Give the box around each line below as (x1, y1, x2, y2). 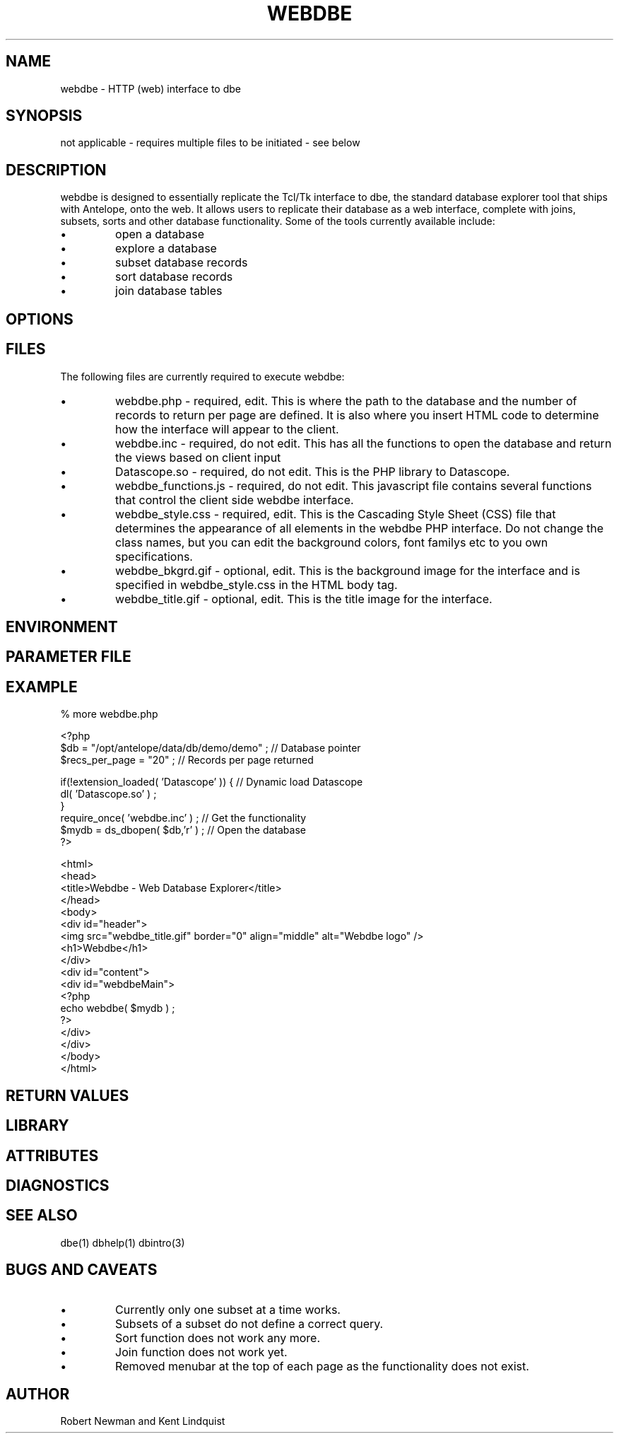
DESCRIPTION (6, 161, 107, 179)
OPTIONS (6, 310, 73, 328)
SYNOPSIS (6, 107, 83, 125)
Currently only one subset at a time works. (115, 1302, 341, 1317)
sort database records (115, 269, 233, 284)
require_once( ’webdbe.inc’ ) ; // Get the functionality (60, 812, 307, 825)
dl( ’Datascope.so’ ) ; (60, 788, 157, 800)
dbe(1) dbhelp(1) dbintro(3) (60, 1236, 185, 1249)
